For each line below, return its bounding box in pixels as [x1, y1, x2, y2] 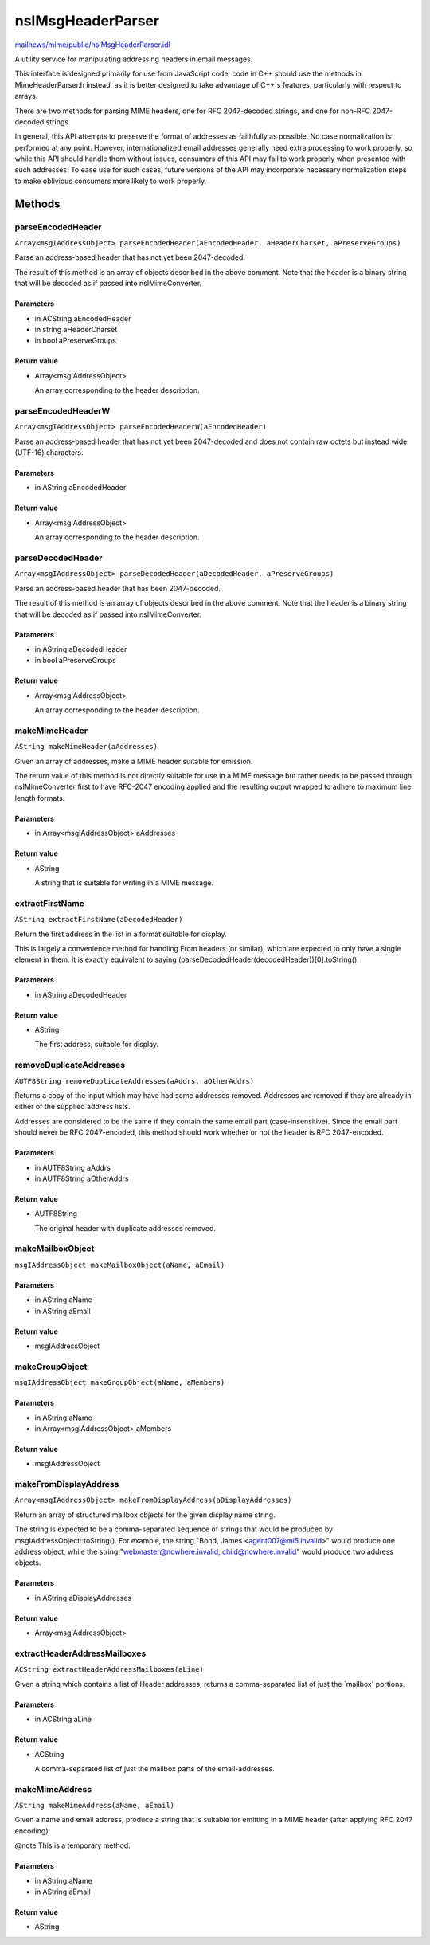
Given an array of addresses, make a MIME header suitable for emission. [14, 756, 253, 766]
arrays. [14, 92, 38, 101]
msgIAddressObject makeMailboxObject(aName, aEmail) [14, 1260, 225, 1269]
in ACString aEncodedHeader [34, 313, 131, 323]
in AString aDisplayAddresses [34, 1593, 132, 1602]
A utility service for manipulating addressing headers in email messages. [14, 54, 253, 64]
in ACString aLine [34, 1714, 92, 1724]
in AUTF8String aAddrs [34, 1163, 111, 1172]
